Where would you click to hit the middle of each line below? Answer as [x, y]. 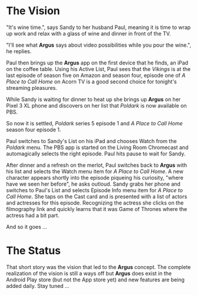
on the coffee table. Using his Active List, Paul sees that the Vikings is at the [98, 69]
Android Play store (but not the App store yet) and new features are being [95, 280]
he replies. [19, 51]
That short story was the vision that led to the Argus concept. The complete [98, 267]
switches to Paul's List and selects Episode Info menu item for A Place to [94, 190]
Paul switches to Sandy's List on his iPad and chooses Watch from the [91, 141]
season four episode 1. [34, 129]
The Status [33, 251]
